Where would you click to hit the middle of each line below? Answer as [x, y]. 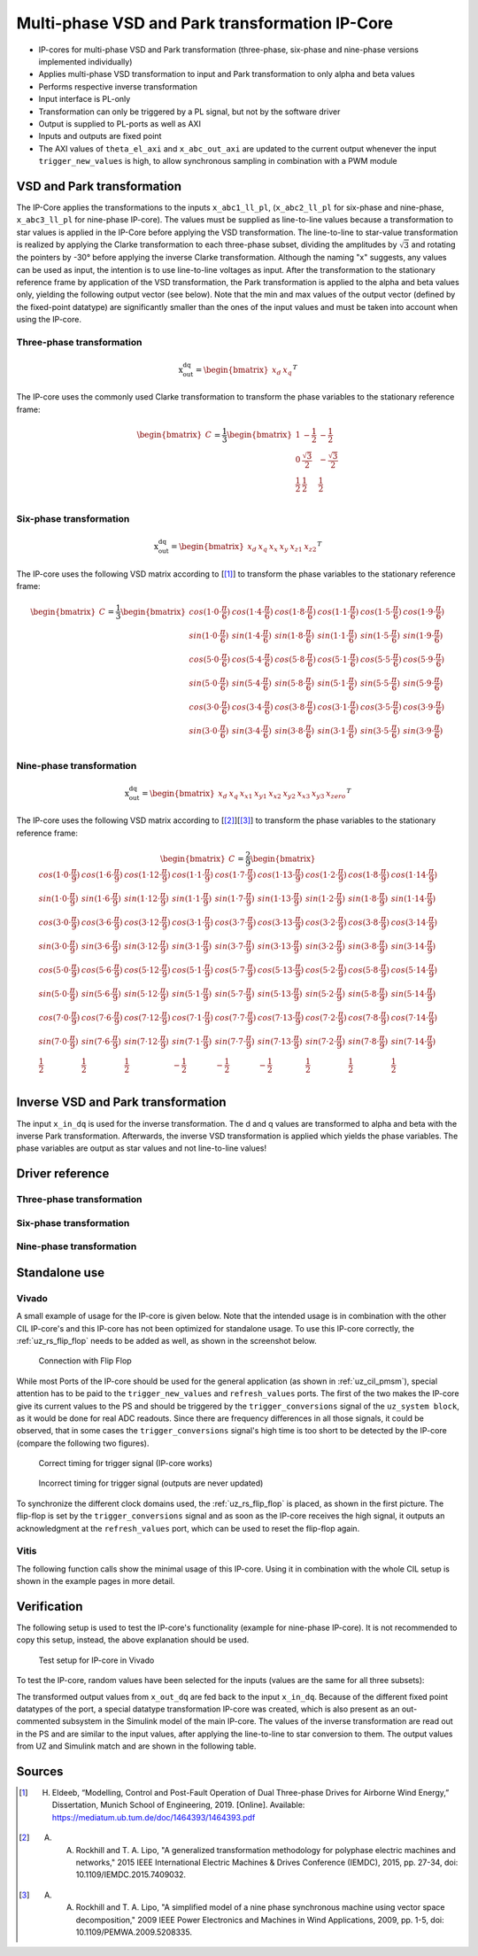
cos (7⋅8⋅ [365, 1017]
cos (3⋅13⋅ [276, 922]
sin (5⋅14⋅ [409, 994]
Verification [50, 1607]
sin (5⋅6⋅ [97, 994]
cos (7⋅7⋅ [231, 1017]
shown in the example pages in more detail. [96, 1581]
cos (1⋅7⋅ [231, 874]
